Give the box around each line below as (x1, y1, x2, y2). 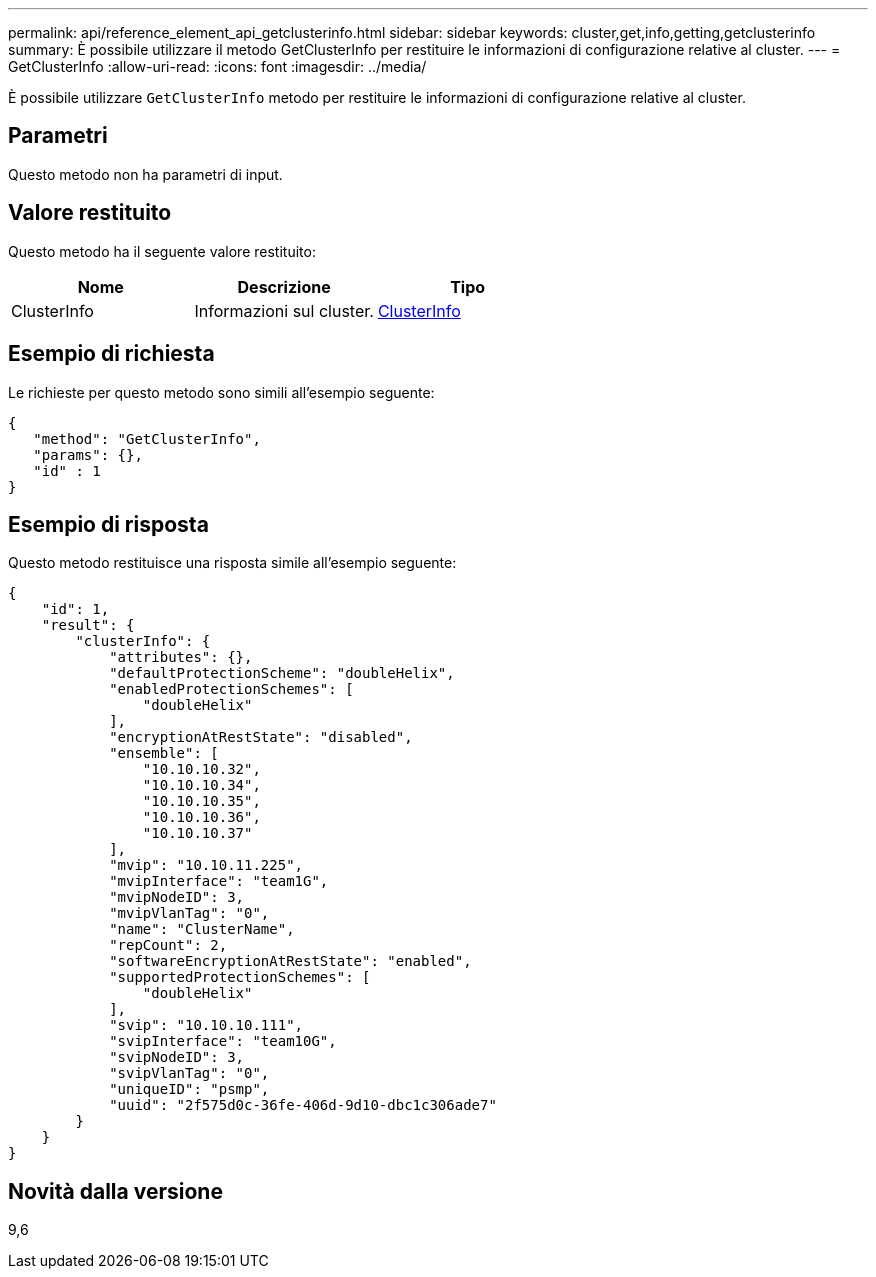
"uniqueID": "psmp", (109, 1081, 270, 1098)
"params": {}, (33, 446, 143, 463)
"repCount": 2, (109, 937, 228, 954)
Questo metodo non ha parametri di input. (8, 165, 283, 183)
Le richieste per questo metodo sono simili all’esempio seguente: (8, 383, 435, 401)
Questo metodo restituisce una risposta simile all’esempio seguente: (8, 554, 457, 572)
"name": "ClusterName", (109, 921, 295, 938)
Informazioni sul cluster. (194, 300, 374, 321)
